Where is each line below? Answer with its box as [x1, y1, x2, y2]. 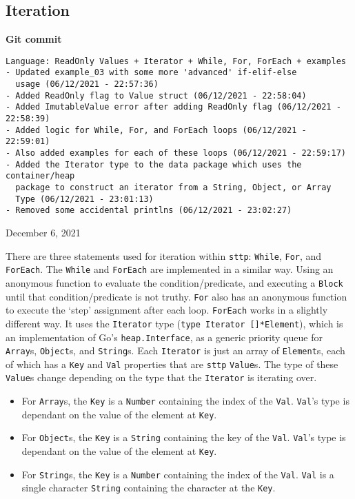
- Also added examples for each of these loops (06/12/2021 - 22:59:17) [6, 148, 346, 159]
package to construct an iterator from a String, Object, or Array [15, 183, 332, 193]
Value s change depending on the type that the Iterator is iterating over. [6, 370, 317, 385]
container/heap [6, 171, 75, 181]
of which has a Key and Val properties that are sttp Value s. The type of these [6, 356, 338, 371]
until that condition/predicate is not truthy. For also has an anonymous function [6, 289, 347, 303]
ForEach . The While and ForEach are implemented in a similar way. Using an [6, 262, 334, 276]
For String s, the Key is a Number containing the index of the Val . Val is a [21, 467, 334, 481]
